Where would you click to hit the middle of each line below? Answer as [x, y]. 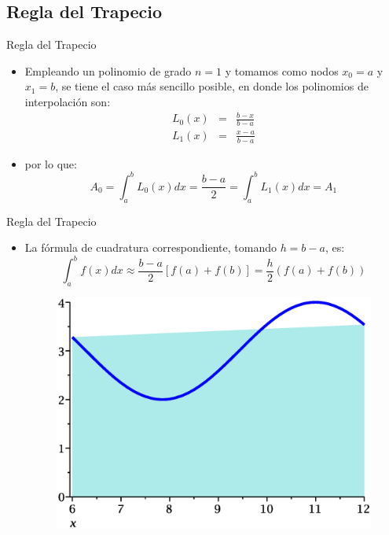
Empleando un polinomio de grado [108, 70]
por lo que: [51, 163]
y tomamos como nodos [282, 70]
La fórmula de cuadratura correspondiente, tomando [150, 247]
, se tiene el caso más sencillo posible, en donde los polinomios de [212, 86]
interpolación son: [68, 101]
